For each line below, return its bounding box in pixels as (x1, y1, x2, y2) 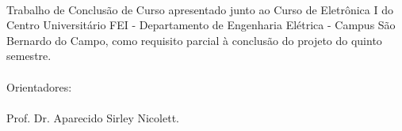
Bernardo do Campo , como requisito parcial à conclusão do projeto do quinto (6, 32, 382, 48)
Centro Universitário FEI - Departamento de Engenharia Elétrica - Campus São (6, 17, 396, 33)
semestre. (6, 47, 52, 64)
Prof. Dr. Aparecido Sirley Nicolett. (6, 109, 179, 125)
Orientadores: (6, 78, 72, 95)
